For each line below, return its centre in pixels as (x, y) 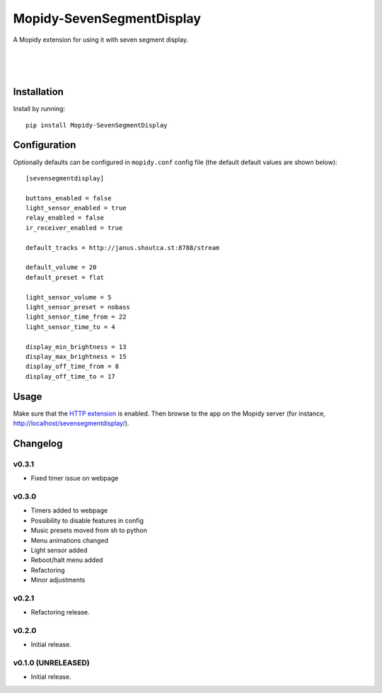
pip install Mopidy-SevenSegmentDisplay (97, 125)
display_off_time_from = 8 (73, 367)
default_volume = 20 (61, 268)
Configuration (45, 145)
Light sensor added (59, 550)
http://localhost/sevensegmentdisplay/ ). (71, 423)
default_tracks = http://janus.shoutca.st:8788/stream (123, 247)
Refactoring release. (60, 612)
